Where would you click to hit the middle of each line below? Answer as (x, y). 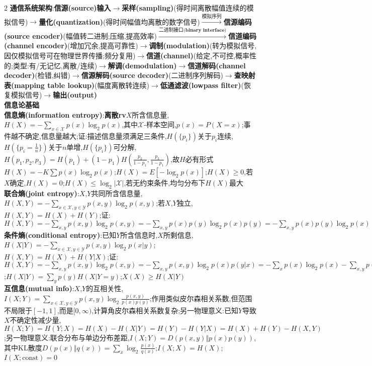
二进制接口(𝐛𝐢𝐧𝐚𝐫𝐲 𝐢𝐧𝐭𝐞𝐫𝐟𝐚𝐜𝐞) (193, 30)
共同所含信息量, (117, 193)
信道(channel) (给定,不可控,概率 (198, 55)
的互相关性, (105, 288)
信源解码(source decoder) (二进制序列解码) (152, 75)
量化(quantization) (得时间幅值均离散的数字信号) (119, 21)
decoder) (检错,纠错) (37, 75)
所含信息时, (139, 235)
